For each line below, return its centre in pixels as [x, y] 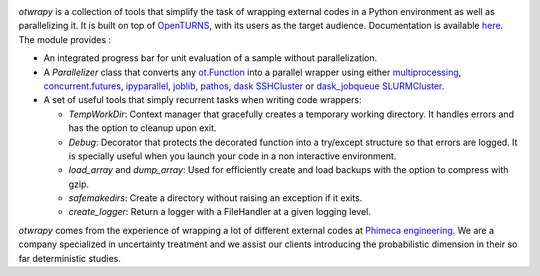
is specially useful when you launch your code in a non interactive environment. [232, 156]
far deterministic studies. [70, 258]
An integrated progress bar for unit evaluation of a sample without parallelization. [210, 58]
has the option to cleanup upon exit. [142, 128]
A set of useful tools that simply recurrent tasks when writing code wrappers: [202, 100]
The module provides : [65, 39]
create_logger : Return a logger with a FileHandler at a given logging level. [220, 212]
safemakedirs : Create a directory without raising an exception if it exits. [215, 198]
